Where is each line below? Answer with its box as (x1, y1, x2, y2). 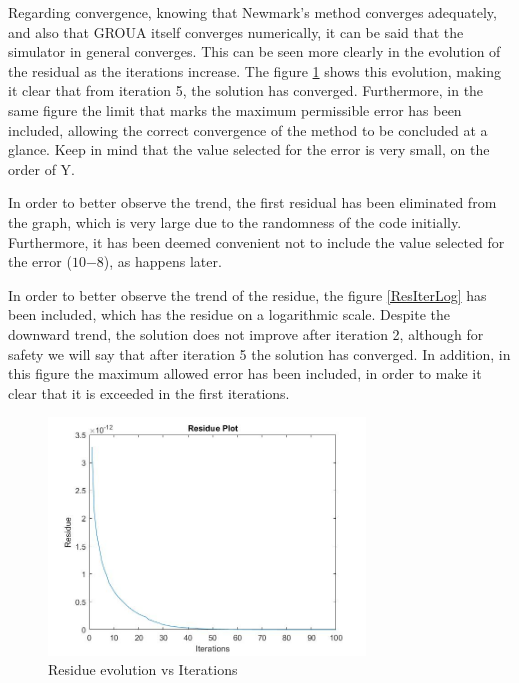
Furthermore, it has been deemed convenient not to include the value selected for (8, 231, 505, 252)
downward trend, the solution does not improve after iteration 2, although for (8, 323, 484, 344)
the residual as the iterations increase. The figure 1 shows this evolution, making (8, 60, 502, 81)
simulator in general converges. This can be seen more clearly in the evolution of (8, 41, 501, 62)
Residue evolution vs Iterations (48, 659, 238, 680)
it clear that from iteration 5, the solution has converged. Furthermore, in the (8, 80, 484, 101)
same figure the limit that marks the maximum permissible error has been (8, 99, 462, 120)
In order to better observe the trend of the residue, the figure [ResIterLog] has (8, 284, 487, 305)
